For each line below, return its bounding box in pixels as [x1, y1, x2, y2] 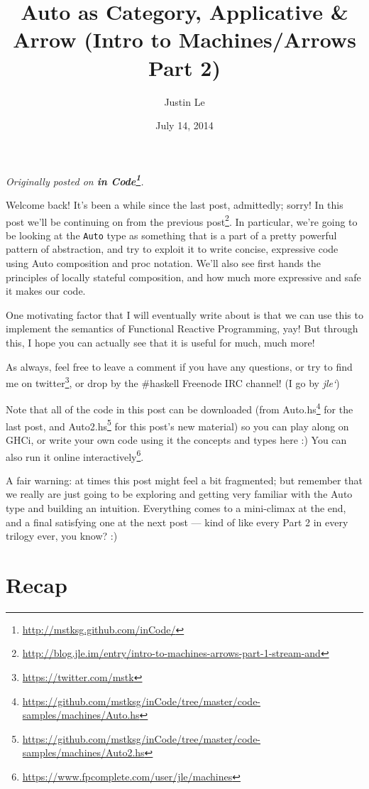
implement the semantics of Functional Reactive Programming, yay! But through [6, 321, 358, 336]
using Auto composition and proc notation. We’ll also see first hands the [6, 256, 321, 271]
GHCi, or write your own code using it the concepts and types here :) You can [6, 432, 347, 447]
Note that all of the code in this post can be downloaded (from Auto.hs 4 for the [6, 400, 353, 417]
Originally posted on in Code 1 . [6, 171, 144, 188]
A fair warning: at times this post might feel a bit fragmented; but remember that [6, 472, 363, 487]
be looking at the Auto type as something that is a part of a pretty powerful [6, 227, 337, 242]
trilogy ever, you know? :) [6, 528, 118, 543]
